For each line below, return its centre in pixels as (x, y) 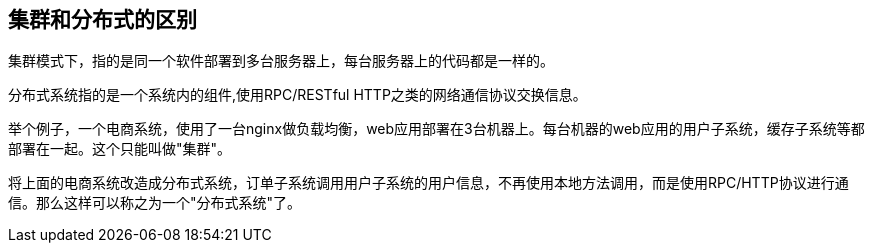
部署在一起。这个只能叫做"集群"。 (120, 149)
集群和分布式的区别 (102, 19)
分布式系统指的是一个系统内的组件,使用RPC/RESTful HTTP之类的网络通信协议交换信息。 (297, 95)
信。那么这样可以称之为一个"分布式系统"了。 (155, 203)
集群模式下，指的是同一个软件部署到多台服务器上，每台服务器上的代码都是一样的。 (281, 61)
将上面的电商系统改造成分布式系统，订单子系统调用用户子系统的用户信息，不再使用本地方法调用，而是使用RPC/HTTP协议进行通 (428, 183)
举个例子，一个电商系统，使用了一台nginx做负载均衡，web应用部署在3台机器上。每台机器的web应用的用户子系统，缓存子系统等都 (436, 129)
